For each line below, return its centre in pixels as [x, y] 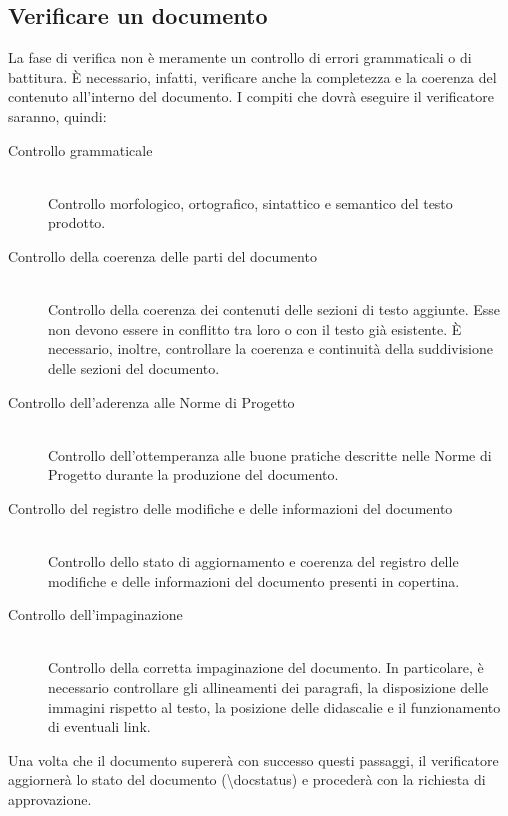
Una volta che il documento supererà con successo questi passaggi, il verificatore [253, 759]
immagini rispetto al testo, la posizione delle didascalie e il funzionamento [274, 706]
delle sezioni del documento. [134, 367]
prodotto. [77, 222]
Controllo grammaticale [80, 149]
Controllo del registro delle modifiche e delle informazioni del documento [230, 507]
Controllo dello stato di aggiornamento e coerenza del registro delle [253, 561]
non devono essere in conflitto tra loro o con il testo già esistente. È [255, 328]
